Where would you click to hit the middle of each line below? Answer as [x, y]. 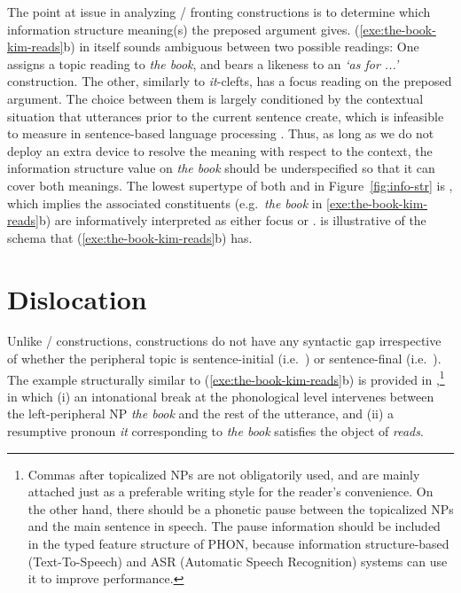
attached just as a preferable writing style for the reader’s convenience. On [230, 492]
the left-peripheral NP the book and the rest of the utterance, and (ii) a [201, 414]
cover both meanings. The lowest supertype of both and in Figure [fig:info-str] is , [230, 185]
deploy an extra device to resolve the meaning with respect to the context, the [220, 150]
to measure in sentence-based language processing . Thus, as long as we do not [221, 133]
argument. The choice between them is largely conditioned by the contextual [215, 98]
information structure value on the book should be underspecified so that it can [221, 168]
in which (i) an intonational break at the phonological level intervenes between [221, 396]
